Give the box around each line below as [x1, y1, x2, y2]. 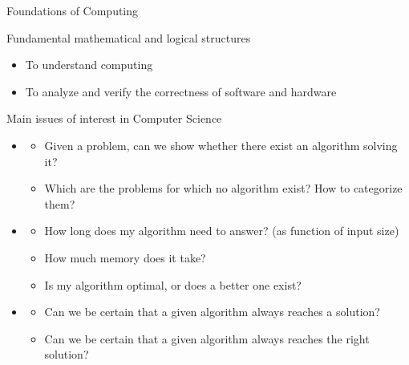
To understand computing [25, 56, 153, 73]
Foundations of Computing [6, 2, 139, 18]
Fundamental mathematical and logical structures [6, 29, 251, 46]
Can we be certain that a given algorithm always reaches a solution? [44, 303, 380, 320]
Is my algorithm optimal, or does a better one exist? [44, 276, 302, 293]
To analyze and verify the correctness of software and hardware [25, 83, 337, 99]
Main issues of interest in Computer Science [6, 110, 222, 127]
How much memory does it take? [44, 249, 206, 266]
